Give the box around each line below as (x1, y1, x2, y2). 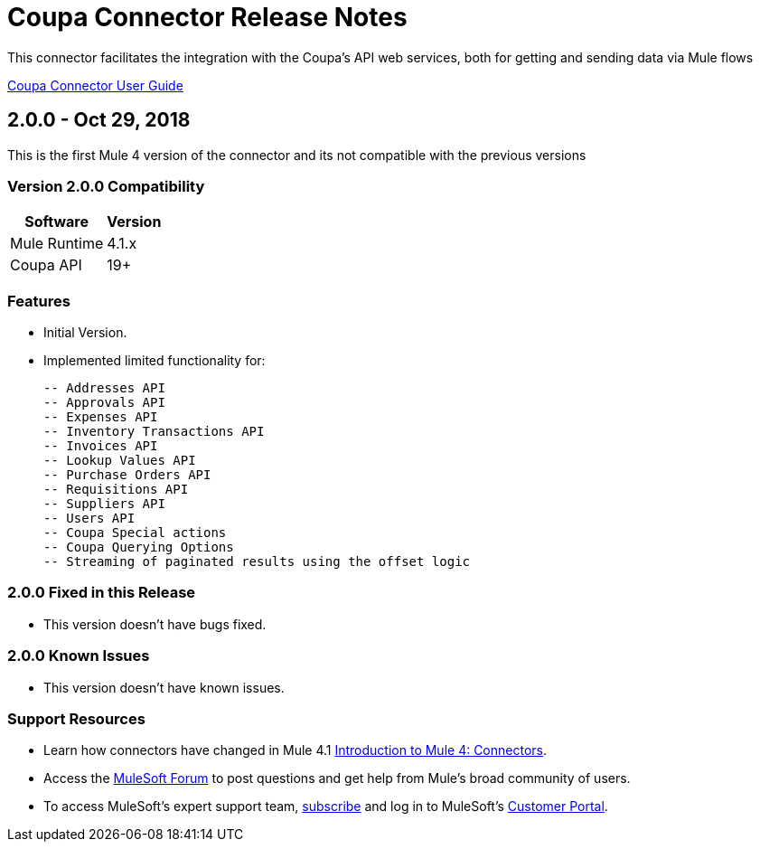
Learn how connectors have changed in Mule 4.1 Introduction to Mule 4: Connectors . (43, 742, 548, 759)
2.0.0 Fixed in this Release (7, 583, 196, 602)
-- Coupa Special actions (43, 525, 227, 541)
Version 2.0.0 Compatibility (7, 176, 205, 195)
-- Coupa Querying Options (43, 540, 234, 555)
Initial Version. (43, 325, 127, 341)
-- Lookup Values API (43, 453, 196, 468)
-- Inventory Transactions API (43, 424, 265, 439)
